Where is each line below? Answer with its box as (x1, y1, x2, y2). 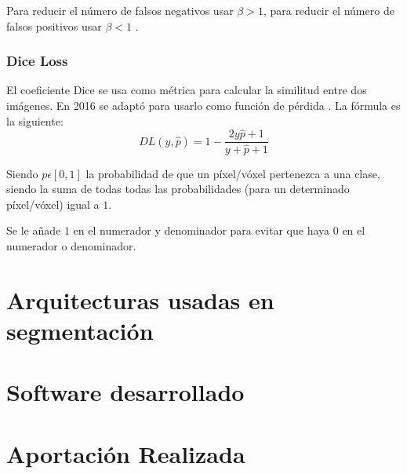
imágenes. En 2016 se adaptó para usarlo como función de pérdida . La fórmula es (6, 97, 401, 113)
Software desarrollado (6, 376, 245, 408)
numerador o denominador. (6, 237, 136, 253)
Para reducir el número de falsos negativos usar (6, 2, 234, 18)
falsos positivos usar (6, 17, 102, 34)
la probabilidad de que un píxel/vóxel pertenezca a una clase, (85, 165, 380, 181)
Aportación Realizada (6, 437, 245, 469)
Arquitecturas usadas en (6, 283, 274, 315)
